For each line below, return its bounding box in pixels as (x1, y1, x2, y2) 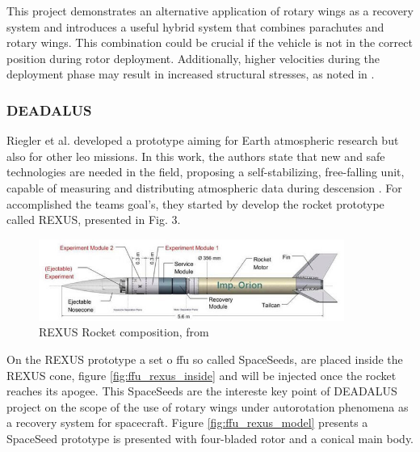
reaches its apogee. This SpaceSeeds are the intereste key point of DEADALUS (6, 382, 397, 399)
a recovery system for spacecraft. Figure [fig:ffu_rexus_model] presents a (6, 414, 368, 431)
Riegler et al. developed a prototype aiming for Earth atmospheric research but (6, 132, 399, 149)
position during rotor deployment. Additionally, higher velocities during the (6, 49, 380, 66)
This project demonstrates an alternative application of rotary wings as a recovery (6, 2, 414, 19)
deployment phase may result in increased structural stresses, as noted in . (6, 65, 375, 82)
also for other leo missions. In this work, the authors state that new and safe (6, 147, 385, 164)
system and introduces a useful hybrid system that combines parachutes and (6, 18, 384, 35)
